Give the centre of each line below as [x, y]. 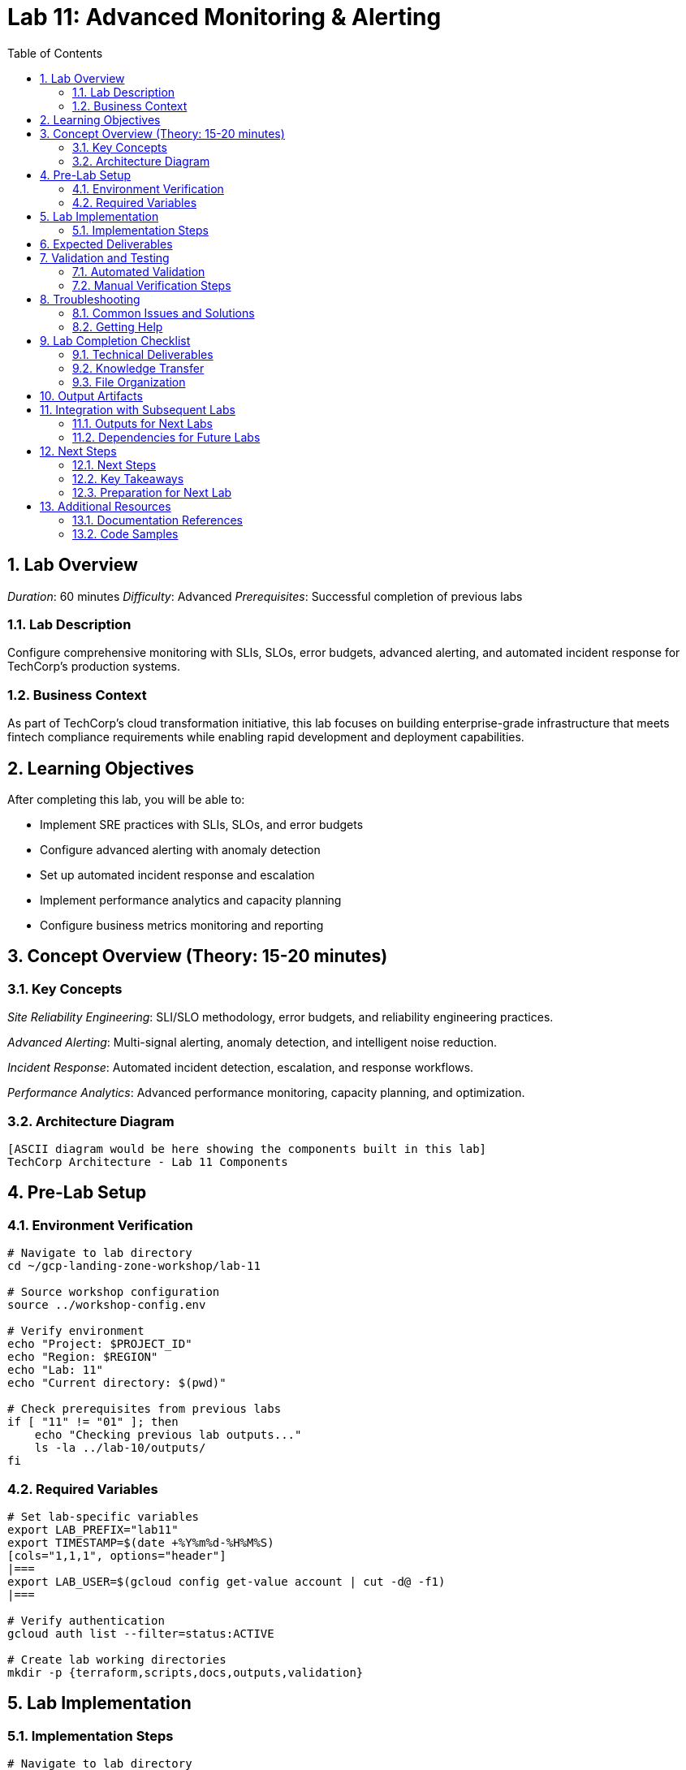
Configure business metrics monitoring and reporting [182, 925]
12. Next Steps [78, 451]
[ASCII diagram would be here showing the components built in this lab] [247, 1148]
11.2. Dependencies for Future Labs [166, 437]
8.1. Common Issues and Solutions [164, 313]
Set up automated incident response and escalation [177, 874]
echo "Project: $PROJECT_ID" [100, 1344]
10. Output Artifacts [91, 395]
